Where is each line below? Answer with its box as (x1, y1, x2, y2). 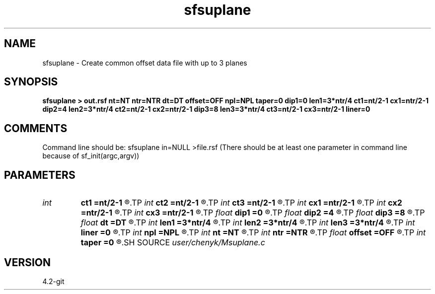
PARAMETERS (4, 168, 75, 181)
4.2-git (42, 277, 65, 286)
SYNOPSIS (4, 75, 58, 88)
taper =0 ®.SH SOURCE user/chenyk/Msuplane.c (80, 237, 265, 248)
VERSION (4, 256, 51, 269)
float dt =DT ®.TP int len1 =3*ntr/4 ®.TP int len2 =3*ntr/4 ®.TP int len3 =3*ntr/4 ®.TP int (80, 218, 415, 228)
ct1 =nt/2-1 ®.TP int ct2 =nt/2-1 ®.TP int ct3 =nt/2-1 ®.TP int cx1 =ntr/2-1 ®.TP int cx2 (80, 198, 402, 208)
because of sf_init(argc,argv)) (42, 151, 140, 160)
